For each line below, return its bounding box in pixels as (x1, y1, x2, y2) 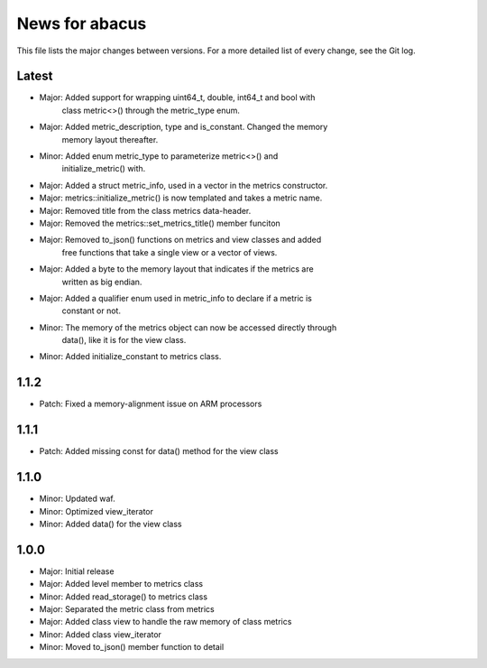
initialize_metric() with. (61, 163, 146, 174)
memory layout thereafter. (61, 134, 159, 144)
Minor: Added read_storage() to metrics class (39, 591, 207, 602)
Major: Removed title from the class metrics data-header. (39, 205, 252, 216)
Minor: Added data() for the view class (39, 518, 182, 529)
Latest (16, 69, 53, 84)
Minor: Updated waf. (39, 493, 116, 505)
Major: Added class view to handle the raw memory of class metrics (39, 617, 292, 627)
